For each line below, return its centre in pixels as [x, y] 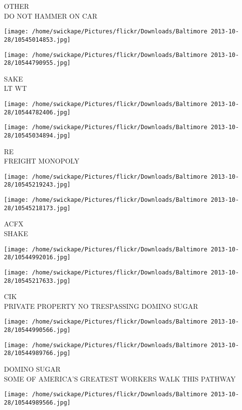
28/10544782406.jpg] [37, 112]
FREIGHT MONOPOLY [42, 161]
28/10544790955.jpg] [37, 63]
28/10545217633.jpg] [37, 281]
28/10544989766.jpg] [37, 353]
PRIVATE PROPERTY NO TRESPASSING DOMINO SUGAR [101, 306]
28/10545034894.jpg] [37, 135]
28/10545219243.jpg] [37, 185]
